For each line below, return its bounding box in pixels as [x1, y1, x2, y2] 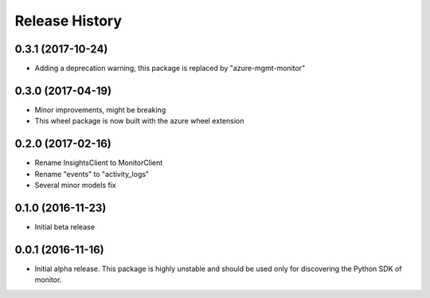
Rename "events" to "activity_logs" [34, 169, 150, 178]
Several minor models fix [34, 180, 116, 190]
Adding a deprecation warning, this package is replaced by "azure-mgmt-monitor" [34, 64, 306, 73]
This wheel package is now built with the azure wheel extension [34, 116, 244, 126]
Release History [14, 12, 123, 29]
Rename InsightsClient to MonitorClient [34, 158, 163, 167]
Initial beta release [34, 222, 96, 231]
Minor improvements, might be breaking [34, 104, 166, 115]
